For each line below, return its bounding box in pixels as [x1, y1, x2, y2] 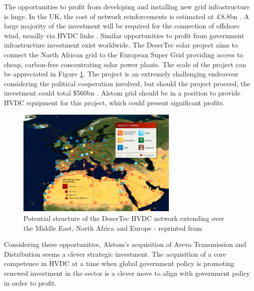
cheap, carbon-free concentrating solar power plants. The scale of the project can [4, 59, 246, 69]
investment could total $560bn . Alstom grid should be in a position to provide [4, 88, 241, 98]
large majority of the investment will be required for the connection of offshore [4, 21, 240, 31]
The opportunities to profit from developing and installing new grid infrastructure [4, 1, 250, 11]
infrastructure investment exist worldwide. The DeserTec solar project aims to [4, 40, 238, 50]
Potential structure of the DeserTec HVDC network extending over [23, 213, 224, 223]
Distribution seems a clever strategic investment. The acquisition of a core [4, 248, 226, 259]
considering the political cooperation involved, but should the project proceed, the [4, 78, 251, 88]
